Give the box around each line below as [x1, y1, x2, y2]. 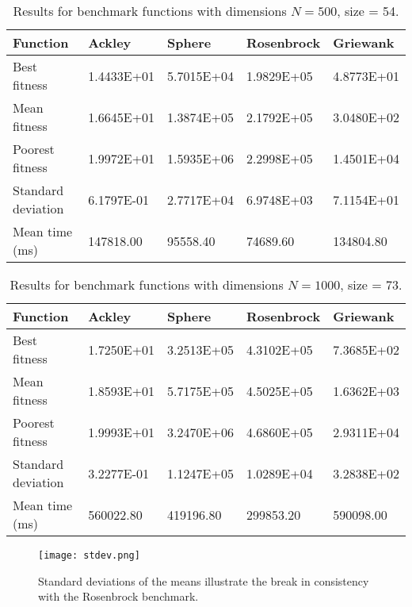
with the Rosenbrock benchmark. [38, 588, 199, 605]
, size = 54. [337, 2, 399, 20]
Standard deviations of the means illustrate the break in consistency [38, 572, 369, 589]
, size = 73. [340, 275, 402, 294]
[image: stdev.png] [38, 550, 140, 561]
